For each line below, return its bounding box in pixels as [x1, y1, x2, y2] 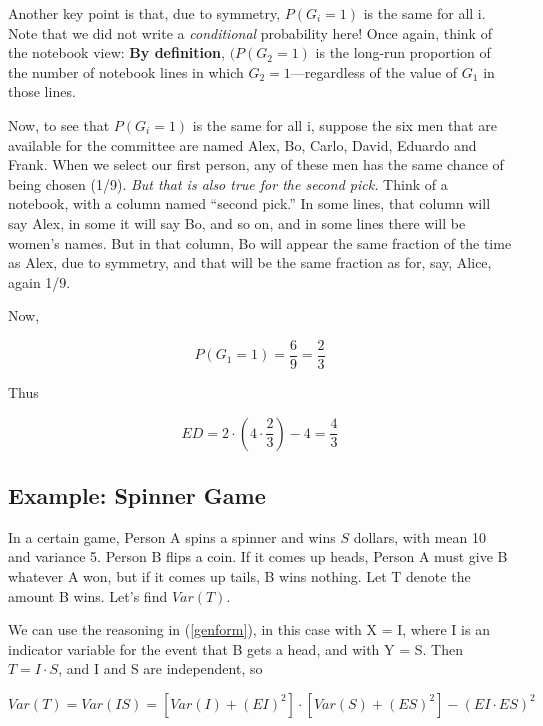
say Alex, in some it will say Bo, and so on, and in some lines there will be [8, 212, 466, 233]
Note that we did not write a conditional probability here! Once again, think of [8, 22, 492, 43]
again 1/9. [8, 271, 71, 292]
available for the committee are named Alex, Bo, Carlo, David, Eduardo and [8, 134, 477, 155]
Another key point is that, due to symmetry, [8, 3, 281, 23]
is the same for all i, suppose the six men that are [192, 114, 497, 135]
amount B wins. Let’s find [8, 585, 168, 606]
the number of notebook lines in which [8, 61, 244, 82]
